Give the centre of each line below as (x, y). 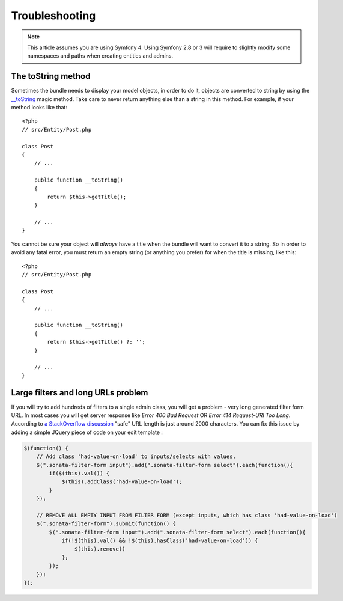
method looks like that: (39, 108)
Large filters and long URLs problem (80, 393)
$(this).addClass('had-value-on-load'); (122, 482)
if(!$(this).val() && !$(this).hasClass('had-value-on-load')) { (160, 541)
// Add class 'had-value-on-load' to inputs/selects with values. (136, 456)
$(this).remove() (100, 549)
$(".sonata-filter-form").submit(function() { (106, 524)
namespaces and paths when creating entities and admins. (100, 56)
